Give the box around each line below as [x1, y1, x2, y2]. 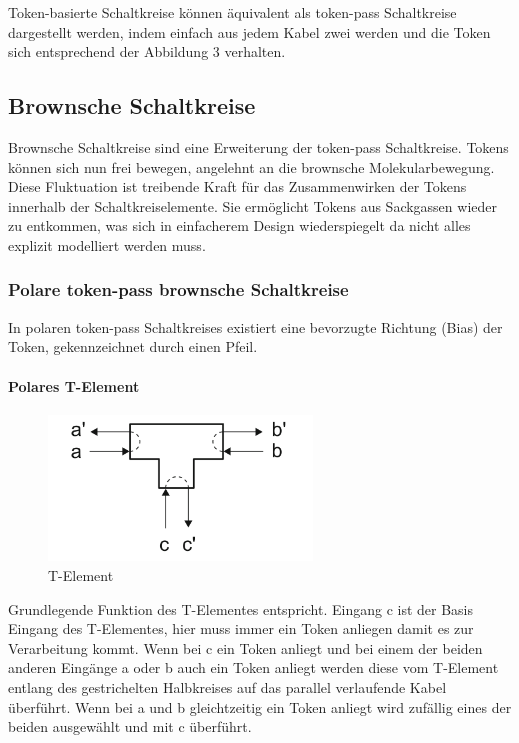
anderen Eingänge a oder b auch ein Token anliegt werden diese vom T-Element [8, 657, 499, 678]
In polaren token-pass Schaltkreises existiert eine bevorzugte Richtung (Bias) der [8, 316, 503, 337]
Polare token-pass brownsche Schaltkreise [8, 277, 349, 302]
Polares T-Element [8, 375, 140, 396]
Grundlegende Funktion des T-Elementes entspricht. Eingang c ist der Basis [8, 598, 474, 619]
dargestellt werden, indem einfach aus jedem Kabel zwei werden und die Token [8, 21, 491, 42]
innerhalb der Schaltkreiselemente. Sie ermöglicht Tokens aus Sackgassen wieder [8, 195, 497, 216]
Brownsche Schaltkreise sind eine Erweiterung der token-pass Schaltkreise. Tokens [8, 136, 509, 157]
